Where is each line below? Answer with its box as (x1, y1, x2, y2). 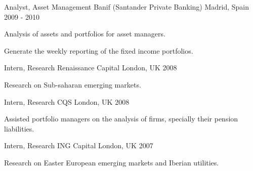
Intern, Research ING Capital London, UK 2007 (4, 140, 153, 151)
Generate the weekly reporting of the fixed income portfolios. (4, 45, 193, 56)
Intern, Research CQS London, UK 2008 (4, 96, 130, 107)
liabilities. (4, 123, 34, 134)
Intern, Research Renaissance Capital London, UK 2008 (4, 62, 177, 73)
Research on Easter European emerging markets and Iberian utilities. (4, 157, 219, 167)
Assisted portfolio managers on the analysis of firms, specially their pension (4, 113, 238, 124)
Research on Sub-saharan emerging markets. (4, 79, 141, 90)
